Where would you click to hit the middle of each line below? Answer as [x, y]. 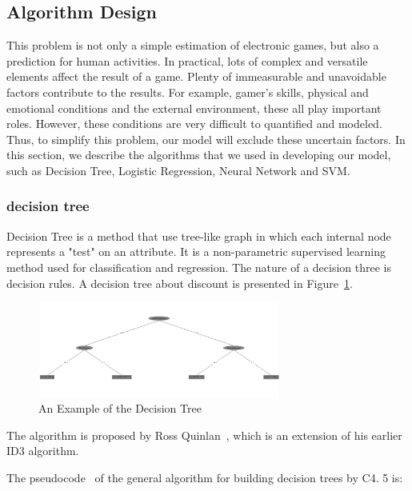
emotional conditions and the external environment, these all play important [194, 108]
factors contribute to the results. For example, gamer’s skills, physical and [188, 92]
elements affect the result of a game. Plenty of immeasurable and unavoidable [196, 76]
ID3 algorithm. [43, 451]
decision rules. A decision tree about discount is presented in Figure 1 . [180, 283]
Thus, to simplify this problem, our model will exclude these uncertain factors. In [206, 139]
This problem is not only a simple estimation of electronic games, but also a [193, 45]
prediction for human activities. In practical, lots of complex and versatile [187, 60]
